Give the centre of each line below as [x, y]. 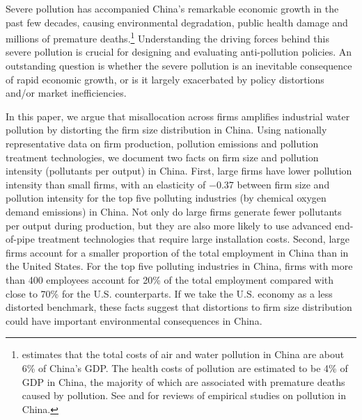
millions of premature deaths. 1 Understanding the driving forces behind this [167, 37]
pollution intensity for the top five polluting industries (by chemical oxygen [166, 198]
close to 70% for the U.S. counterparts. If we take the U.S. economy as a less [169, 293]
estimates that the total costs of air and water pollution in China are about [183, 354]
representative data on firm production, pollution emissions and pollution [162, 143]
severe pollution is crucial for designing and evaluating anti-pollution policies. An [179, 52]
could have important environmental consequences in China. [134, 320]
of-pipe [21, 239]
